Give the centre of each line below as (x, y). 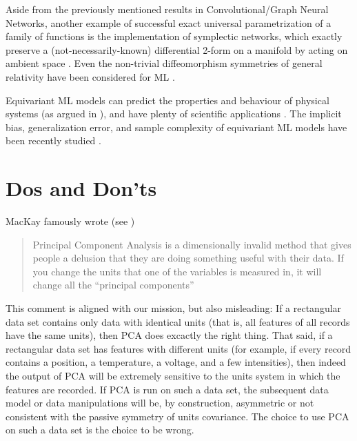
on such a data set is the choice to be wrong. (100, 430)
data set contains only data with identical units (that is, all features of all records (178, 321)
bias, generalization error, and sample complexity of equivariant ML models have (176, 127)
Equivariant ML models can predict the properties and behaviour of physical (167, 100)
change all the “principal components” (113, 285)
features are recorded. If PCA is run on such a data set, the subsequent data (167, 389)
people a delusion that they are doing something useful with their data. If (188, 258)
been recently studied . (53, 140)
